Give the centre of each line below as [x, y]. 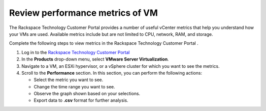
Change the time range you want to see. [74, 86]
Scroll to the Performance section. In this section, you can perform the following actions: [112, 73]
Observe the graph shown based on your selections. [87, 94]
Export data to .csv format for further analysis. [81, 100]
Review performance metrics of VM [83, 13]
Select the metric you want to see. [68, 80]
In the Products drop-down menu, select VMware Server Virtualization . [95, 59]
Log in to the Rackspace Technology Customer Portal [76, 52]
